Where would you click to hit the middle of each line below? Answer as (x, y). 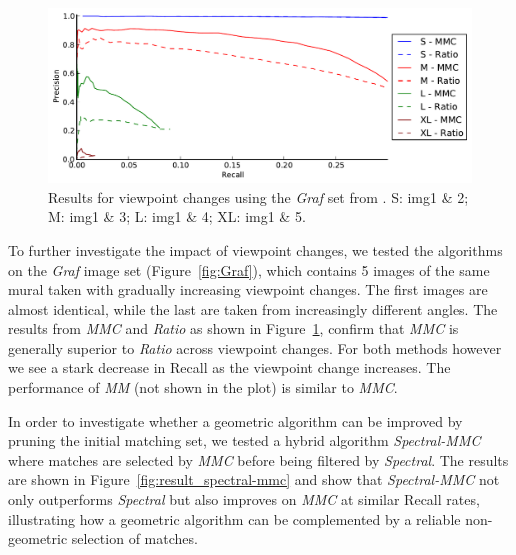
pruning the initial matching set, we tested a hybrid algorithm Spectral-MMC (244, 440)
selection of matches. (134, 538)
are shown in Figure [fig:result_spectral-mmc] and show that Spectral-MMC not (254, 479)
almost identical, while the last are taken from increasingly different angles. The (253, 308)
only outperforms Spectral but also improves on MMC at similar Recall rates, (244, 499)
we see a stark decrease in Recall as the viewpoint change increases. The (229, 367)
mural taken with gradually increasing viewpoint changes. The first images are (248, 289)
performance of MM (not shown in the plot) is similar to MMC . (203, 387)
